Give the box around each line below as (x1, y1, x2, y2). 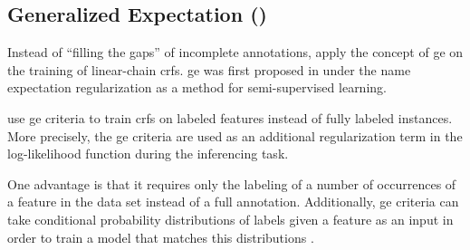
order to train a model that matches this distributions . (7, 227, 314, 246)
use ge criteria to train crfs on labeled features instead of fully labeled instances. (7, 108, 453, 127)
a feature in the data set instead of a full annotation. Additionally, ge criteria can (7, 192, 459, 211)
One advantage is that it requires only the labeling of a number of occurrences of (7, 174, 456, 193)
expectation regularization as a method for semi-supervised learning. (7, 78, 387, 97)
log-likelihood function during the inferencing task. (7, 144, 289, 163)
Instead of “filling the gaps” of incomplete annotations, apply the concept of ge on (7, 43, 464, 62)
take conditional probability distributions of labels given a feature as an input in (7, 209, 454, 228)
